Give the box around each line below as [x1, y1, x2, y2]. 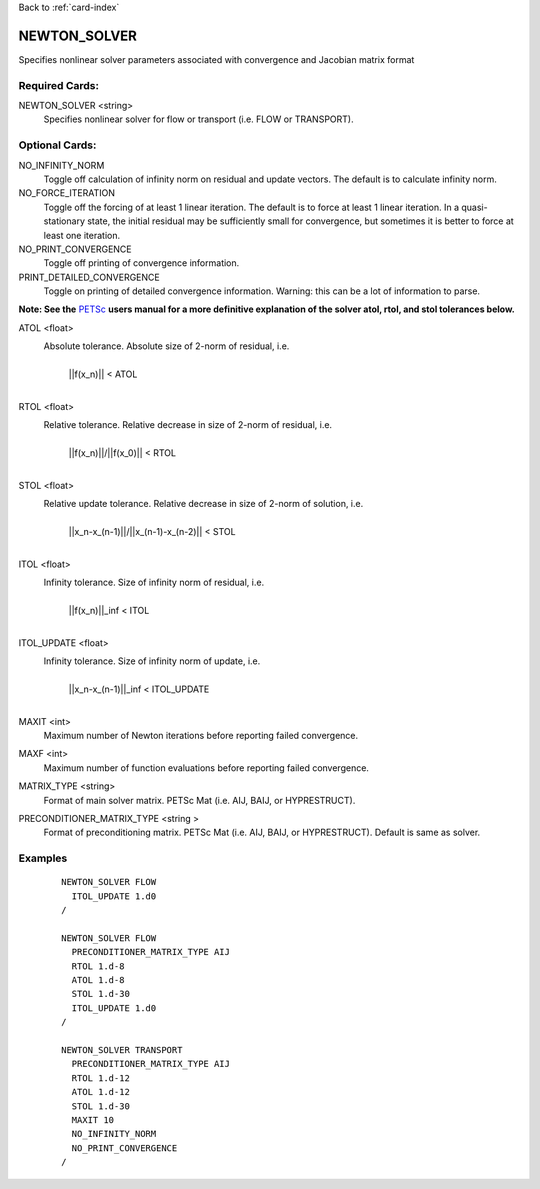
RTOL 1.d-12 [71, 1072, 130, 1084]
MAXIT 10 [71, 1114, 115, 1125]
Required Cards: [18, 78, 100, 92]
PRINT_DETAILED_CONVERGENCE [18, 271, 160, 283]
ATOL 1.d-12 [71, 1086, 130, 1098]
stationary [43, 215, 85, 227]
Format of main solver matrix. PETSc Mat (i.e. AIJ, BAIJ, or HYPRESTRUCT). [43, 794, 356, 806]
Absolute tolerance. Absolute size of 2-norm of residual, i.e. [43, 340, 290, 352]
